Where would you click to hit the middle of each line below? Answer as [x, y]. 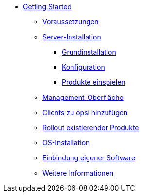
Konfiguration [83, 67]
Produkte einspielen [94, 82]
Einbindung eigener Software [89, 158]
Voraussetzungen [71, 22]
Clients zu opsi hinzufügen [85, 112]
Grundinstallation [89, 52]
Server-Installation [72, 37]
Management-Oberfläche [83, 97]
